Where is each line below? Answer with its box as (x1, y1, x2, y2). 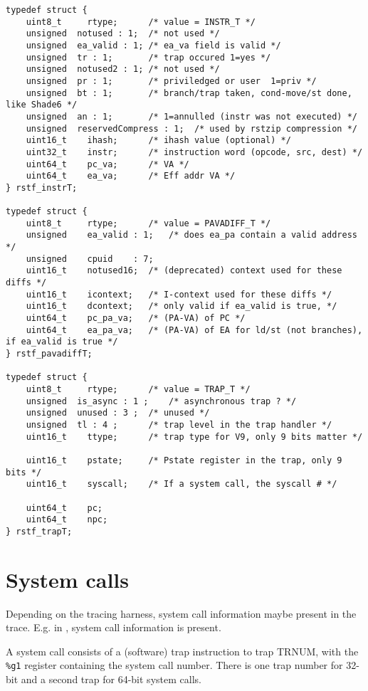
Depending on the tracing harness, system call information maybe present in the (6, 606, 357, 621)
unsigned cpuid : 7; (26, 253, 154, 264)
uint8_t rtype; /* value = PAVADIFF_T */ (26, 218, 271, 228)
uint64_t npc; (26, 515, 108, 525)
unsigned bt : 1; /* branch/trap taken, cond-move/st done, (26, 88, 352, 98)
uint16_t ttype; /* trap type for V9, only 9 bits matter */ (26, 431, 363, 442)
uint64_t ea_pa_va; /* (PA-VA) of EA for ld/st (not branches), (26, 325, 363, 335)
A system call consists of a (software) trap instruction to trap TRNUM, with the (6, 643, 359, 658)
